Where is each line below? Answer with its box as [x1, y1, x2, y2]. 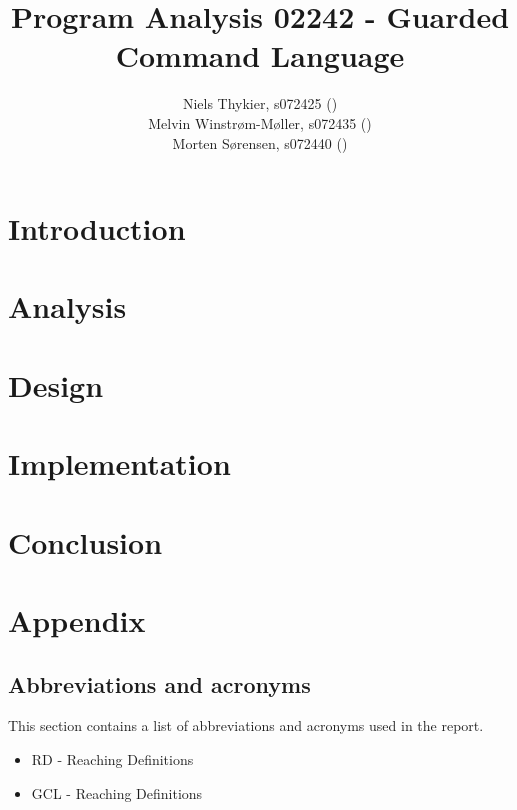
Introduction [8, 208, 186, 249]
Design [8, 364, 104, 405]
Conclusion [8, 521, 163, 562]
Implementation [8, 443, 231, 484]
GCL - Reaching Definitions [31, 782, 203, 803]
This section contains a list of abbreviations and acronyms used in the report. [8, 715, 484, 736]
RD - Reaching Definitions [31, 748, 194, 769]
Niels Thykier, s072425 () [182, 93, 338, 114]
